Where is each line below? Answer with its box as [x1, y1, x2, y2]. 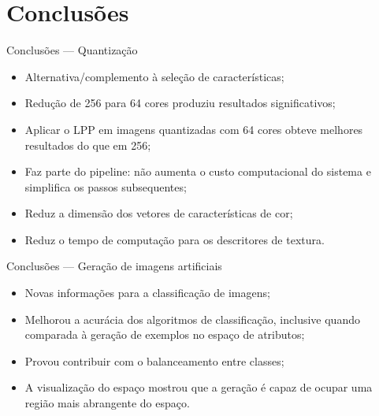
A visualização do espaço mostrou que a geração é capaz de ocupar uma [24, 379, 373, 396]
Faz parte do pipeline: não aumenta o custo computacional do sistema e [24, 163, 371, 180]
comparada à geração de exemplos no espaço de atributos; [24, 326, 305, 343]
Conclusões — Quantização [6, 42, 138, 58]
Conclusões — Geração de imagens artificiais [6, 258, 222, 274]
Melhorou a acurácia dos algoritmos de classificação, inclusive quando [24, 310, 360, 327]
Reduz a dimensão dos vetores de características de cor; [24, 205, 293, 221]
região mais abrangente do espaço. [24, 395, 190, 411]
